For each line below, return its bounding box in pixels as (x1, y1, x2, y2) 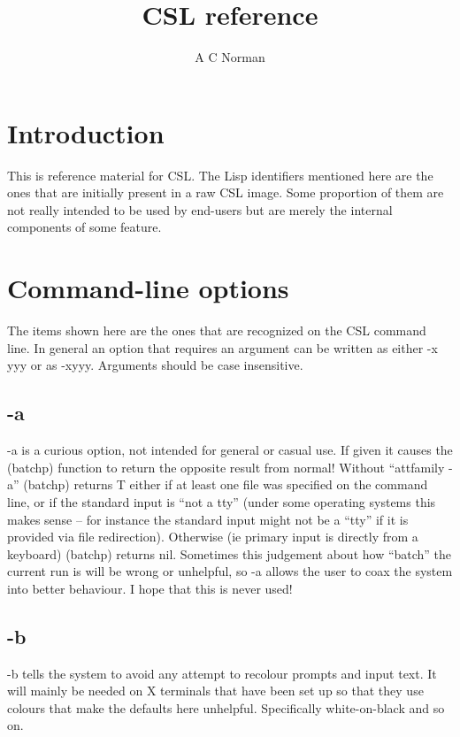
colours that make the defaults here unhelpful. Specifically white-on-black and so (7, 698, 445, 717)
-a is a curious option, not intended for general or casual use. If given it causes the (7, 441, 453, 459)
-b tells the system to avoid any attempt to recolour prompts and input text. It (7, 664, 437, 682)
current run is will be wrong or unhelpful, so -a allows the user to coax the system (7, 562, 453, 580)
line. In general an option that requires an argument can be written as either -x (7, 338, 438, 357)
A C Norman (195, 48, 265, 66)
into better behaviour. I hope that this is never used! (7, 579, 293, 597)
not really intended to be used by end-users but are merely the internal (7, 200, 393, 219)
